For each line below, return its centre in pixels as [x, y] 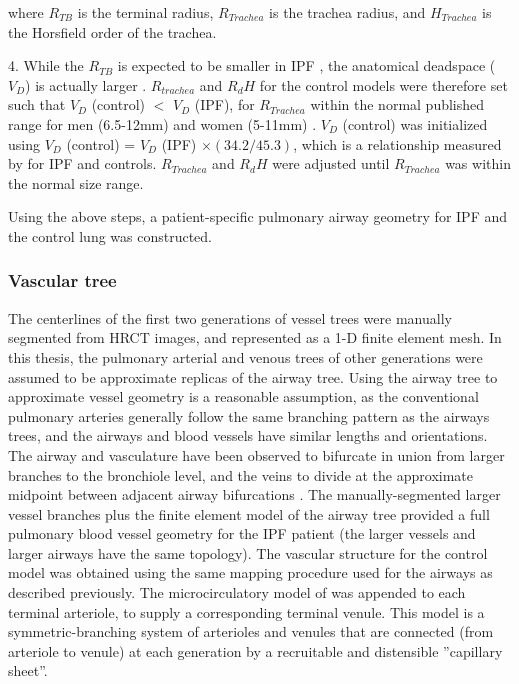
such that [37, 104]
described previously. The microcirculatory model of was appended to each [237, 592]
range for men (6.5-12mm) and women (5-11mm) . [162, 123]
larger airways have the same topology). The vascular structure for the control [248, 552]
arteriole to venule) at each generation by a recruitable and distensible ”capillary [255, 650]
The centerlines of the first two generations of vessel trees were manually [230, 317]
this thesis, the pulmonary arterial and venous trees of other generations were [245, 356]
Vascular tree [62, 280]
